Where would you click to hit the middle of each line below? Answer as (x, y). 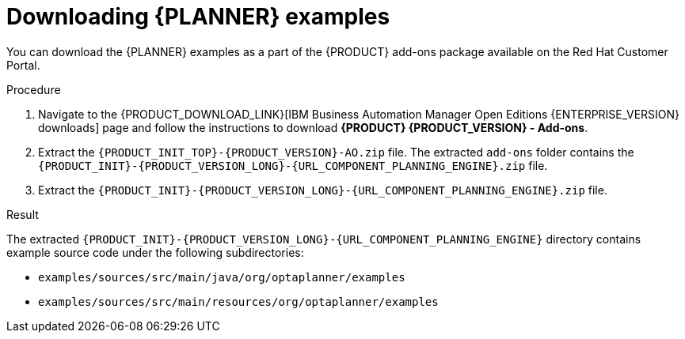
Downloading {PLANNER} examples (198, 17)
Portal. (23, 65)
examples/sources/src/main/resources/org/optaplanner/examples (238, 301)
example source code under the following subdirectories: (155, 252)
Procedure (34, 89)
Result (23, 214)
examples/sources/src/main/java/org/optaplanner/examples (222, 277)
